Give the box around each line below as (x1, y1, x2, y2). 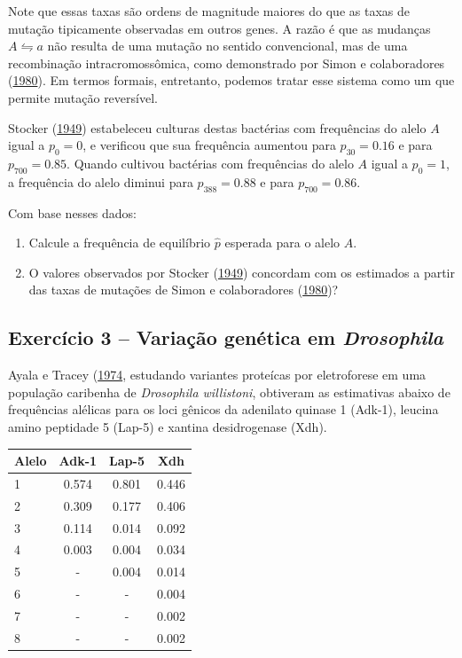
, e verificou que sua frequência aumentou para (82, 136, 336, 154)
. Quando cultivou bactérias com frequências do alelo (67, 153, 354, 172)
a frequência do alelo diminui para (8, 172, 193, 191)
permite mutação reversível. (8, 88, 158, 106)
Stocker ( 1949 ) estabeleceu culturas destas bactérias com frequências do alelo (8, 118, 427, 137)
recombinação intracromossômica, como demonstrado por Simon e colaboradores (8, 53, 445, 72)
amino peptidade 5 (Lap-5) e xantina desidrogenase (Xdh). (8, 417, 327, 435)
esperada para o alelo (224, 233, 341, 252)
